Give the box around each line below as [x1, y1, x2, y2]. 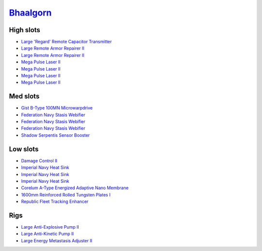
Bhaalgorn [9, 7, 52, 18]
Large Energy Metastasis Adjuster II [21, 237, 92, 243]
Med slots [9, 92, 40, 101]
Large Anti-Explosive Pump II [21, 224, 80, 230]
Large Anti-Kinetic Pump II [21, 231, 74, 237]
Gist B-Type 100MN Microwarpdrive [21, 105, 93, 111]
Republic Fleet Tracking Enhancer [21, 198, 89, 204]
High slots [9, 26, 41, 34]
